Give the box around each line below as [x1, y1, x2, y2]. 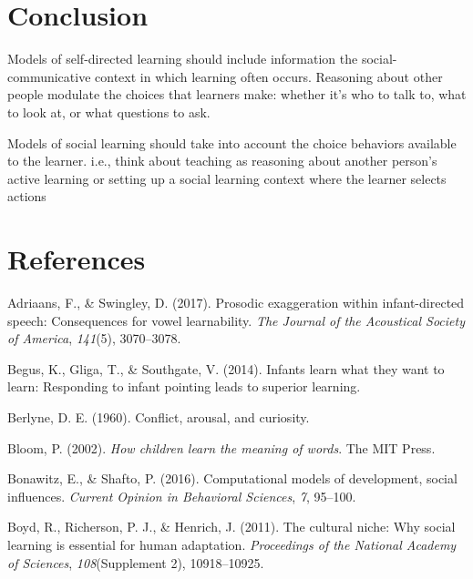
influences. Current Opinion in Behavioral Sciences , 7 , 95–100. [7, 486, 356, 505]
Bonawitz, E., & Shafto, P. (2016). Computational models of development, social [7, 469, 458, 488]
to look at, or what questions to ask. [7, 102, 211, 121]
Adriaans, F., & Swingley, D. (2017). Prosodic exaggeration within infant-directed [7, 293, 465, 311]
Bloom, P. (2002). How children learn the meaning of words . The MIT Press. [7, 438, 436, 457]
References [7, 240, 146, 278]
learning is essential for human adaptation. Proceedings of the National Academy [7, 534, 457, 554]
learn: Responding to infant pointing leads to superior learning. [7, 377, 361, 396]
